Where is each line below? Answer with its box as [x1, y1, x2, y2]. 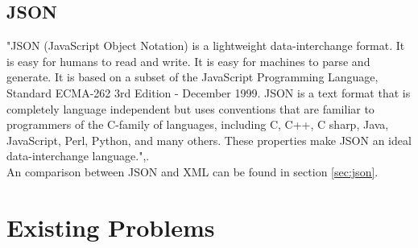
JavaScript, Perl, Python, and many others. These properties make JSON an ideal [6, 131, 412, 148]
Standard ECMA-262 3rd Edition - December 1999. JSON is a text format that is [6, 84, 411, 101]
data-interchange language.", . [6, 147, 150, 164]
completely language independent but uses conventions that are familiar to [6, 100, 375, 117]
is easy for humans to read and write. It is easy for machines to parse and [6, 52, 370, 69]
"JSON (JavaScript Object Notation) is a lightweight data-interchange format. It [6, 37, 405, 54]
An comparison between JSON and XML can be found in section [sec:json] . [6, 163, 379, 180]
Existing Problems [6, 210, 215, 243]
